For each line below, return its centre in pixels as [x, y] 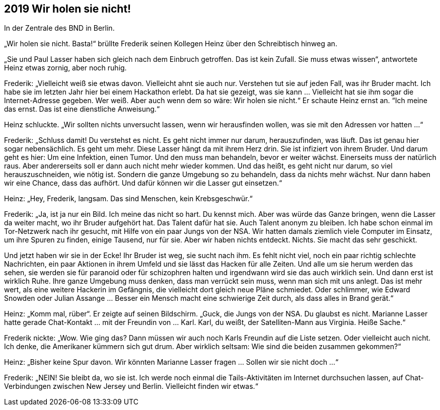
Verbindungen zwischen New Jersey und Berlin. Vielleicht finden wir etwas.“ [131, 386]
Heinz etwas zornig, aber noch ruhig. [65, 68]
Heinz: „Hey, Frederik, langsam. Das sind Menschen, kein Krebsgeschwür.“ [128, 199]
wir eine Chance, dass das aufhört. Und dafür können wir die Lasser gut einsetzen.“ [143, 183]
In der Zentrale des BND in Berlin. [59, 28]
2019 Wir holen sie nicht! [68, 9]
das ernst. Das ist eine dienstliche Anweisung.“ [82, 109]
